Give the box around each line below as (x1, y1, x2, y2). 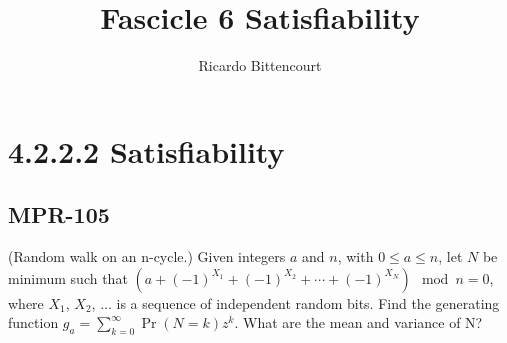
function (8, 312, 59, 333)
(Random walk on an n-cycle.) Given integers (8, 246, 286, 267)
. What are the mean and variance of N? (234, 312, 483, 333)
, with (337, 246, 374, 267)
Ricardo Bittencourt (198, 55, 322, 76)
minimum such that (8, 267, 128, 288)
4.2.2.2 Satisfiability (8, 130, 285, 171)
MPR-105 (8, 199, 110, 230)
